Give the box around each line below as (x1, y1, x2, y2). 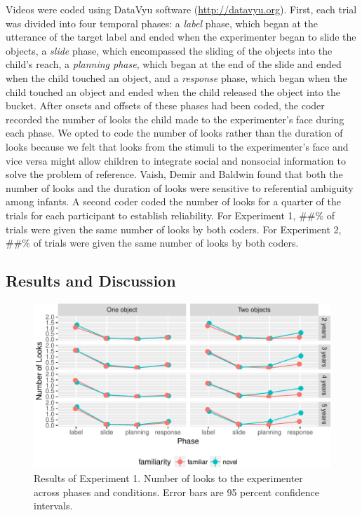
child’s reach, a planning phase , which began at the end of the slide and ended (6, 57, 342, 71)
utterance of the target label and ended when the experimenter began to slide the (6, 29, 356, 44)
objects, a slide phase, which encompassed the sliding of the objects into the (6, 43, 333, 57)
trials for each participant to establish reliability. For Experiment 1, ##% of (6, 207, 335, 222)
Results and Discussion (6, 270, 176, 291)
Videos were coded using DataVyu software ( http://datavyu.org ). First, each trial (6, 2, 357, 16)
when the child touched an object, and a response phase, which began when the (6, 70, 347, 85)
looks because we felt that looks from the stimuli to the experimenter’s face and (6, 139, 349, 153)
